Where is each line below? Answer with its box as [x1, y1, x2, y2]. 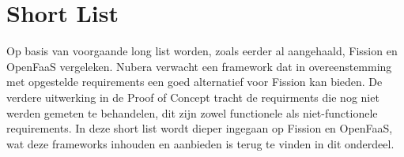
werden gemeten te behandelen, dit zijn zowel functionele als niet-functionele [6, 104, 378, 121]
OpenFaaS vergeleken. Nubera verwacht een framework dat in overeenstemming [6, 58, 392, 74]
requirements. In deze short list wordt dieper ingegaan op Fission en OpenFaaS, [6, 120, 393, 136]
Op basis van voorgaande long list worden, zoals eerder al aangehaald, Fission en [6, 43, 398, 59]
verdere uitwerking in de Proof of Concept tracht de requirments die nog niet [6, 88, 379, 105]
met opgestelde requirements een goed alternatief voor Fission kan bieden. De [6, 73, 383, 90]
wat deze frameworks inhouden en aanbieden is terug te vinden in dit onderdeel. [6, 135, 395, 151]
